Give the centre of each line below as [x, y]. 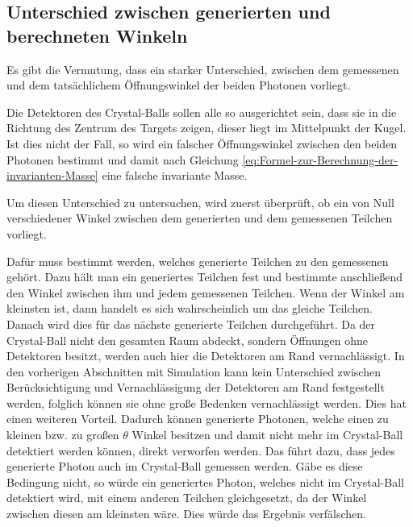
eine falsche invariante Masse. [175, 175]
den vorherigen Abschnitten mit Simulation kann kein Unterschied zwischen [194, 371]
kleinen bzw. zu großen [63, 435]
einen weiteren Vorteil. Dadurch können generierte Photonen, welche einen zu [198, 419]
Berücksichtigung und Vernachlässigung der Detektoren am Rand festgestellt [196, 387]
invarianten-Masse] [52, 175]
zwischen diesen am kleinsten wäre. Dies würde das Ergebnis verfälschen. [186, 514]
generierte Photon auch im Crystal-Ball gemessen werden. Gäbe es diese [185, 466]
